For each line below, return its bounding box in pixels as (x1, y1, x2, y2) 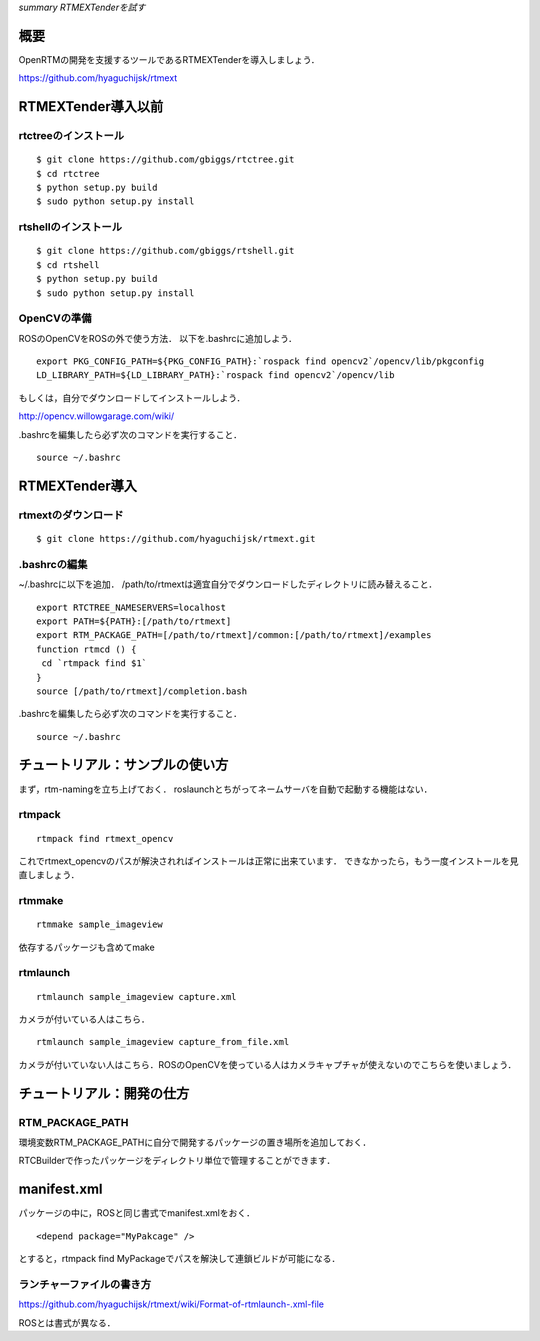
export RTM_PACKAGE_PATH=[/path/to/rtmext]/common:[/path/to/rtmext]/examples (36, 630, 432, 641)
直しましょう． (18, 869, 80, 881)
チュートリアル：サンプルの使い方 (18, 756, 229, 774)
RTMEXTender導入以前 (18, 98, 164, 115)
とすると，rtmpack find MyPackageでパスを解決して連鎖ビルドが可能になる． (18, 1253, 341, 1265)
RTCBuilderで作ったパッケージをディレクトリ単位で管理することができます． (18, 1155, 336, 1167)
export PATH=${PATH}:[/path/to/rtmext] (36, 615, 232, 627)
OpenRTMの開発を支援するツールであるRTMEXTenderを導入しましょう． (18, 53, 320, 65)
